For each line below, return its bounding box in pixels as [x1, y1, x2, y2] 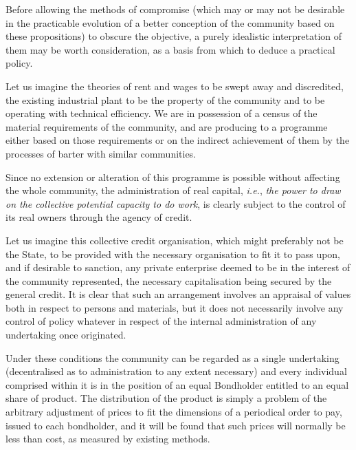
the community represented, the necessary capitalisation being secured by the [5, 273, 332, 288]
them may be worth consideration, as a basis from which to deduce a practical [5, 42, 335, 56]
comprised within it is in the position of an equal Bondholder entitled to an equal [5, 377, 349, 392]
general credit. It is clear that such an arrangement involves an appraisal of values [5, 287, 351, 301]
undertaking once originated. [5, 328, 126, 342]
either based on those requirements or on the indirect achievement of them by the [5, 133, 350, 147]
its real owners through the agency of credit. [5, 210, 192, 224]
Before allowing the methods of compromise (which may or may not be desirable [5, 2, 345, 16]
